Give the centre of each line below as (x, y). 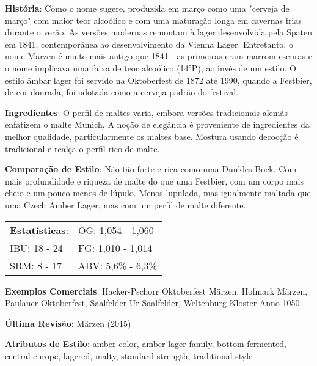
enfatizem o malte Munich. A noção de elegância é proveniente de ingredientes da (157, 124)
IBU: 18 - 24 (36, 247)
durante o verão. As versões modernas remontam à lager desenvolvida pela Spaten (159, 32)
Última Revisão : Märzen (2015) (68, 323)
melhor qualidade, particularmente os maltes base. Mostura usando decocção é (152, 136)
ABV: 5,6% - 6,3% (118, 265)
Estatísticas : (39, 230)
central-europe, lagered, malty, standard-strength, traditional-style (129, 355)
